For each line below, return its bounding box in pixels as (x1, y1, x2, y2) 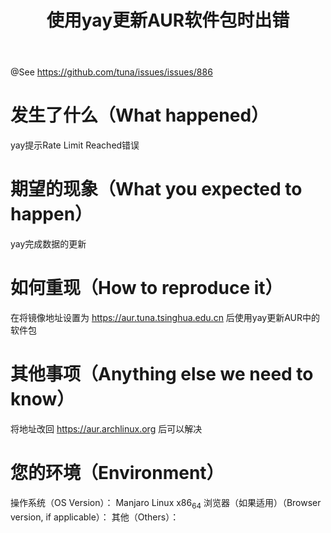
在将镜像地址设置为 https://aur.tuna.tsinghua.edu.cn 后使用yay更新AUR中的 (10, 312, 320, 323)
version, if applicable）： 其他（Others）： (10, 511, 180, 523)
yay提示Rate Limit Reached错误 (10, 139, 140, 151)
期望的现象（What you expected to (10, 178, 303, 201)
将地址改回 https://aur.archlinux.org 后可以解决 (10, 422, 203, 435)
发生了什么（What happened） (10, 104, 270, 127)
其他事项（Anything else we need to (10, 363, 314, 386)
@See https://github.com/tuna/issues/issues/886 (10, 66, 213, 78)
